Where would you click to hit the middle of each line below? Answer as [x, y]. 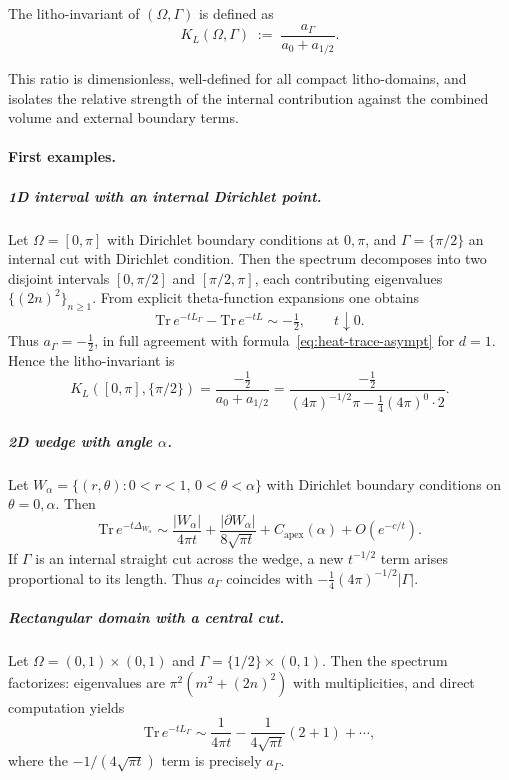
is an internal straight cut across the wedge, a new [189, 557]
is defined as [236, 13]
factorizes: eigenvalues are [86, 681]
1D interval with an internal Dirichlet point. [165, 195]
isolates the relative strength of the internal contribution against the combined [248, 97]
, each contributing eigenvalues [348, 277]
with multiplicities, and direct [384, 681]
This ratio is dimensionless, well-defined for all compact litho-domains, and [237, 78]
